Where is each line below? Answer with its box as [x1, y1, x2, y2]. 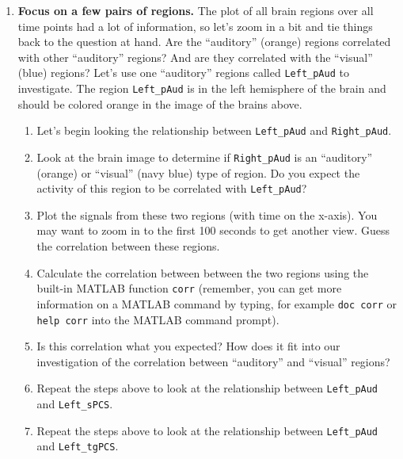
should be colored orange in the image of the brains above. [17, 95, 302, 112]
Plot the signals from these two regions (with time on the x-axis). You [36, 206, 378, 223]
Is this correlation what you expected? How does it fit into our [36, 338, 340, 354]
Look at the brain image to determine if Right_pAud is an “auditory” [36, 148, 373, 165]
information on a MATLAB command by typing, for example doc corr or [36, 295, 397, 312]
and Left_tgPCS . [36, 438, 119, 454]
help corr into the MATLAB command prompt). [36, 311, 279, 327]
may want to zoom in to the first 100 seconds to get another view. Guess [36, 222, 390, 239]
